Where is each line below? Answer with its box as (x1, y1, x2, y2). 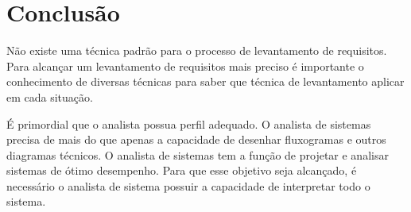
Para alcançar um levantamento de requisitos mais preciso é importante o (6, 57, 364, 74)
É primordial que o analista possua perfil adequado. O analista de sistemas (6, 115, 371, 132)
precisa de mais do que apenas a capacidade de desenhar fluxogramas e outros (6, 131, 386, 148)
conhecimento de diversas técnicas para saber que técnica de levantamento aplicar (6, 73, 405, 90)
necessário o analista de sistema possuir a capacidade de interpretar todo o (6, 177, 370, 194)
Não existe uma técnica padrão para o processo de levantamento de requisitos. (6, 42, 387, 59)
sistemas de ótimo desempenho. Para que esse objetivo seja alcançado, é (6, 162, 357, 179)
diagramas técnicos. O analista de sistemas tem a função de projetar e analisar (6, 146, 389, 163)
